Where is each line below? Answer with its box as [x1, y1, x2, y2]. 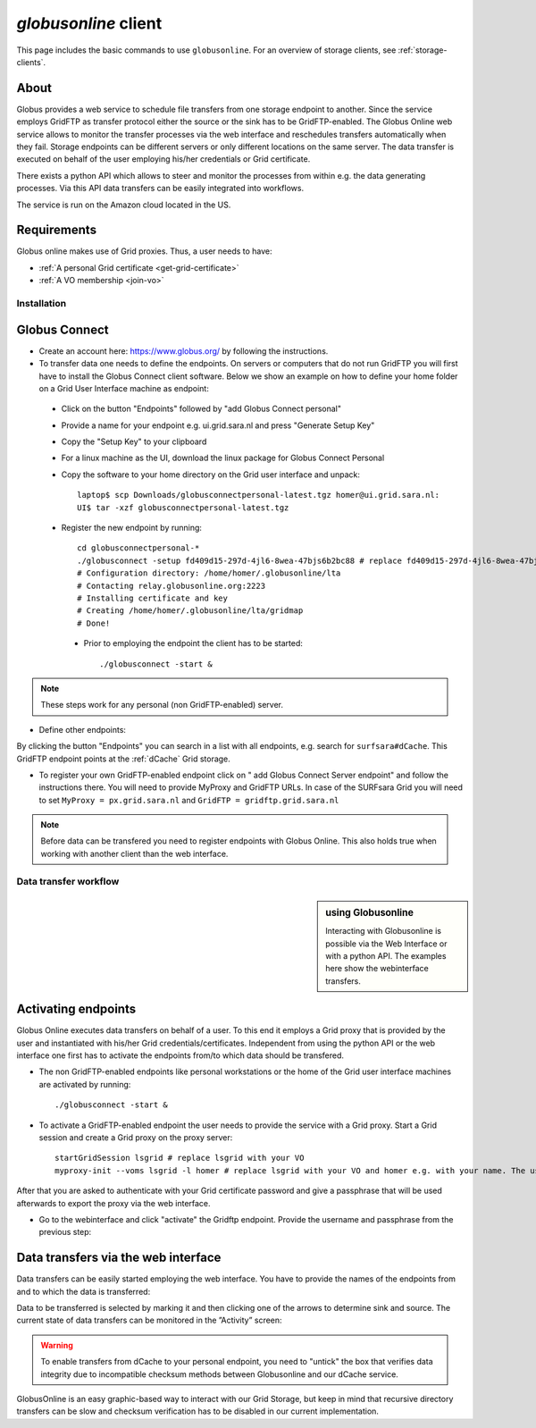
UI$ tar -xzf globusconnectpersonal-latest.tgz [77, 502, 289, 513]
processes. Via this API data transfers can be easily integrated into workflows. [16, 183, 304, 194]
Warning [40, 1340, 73, 1350]
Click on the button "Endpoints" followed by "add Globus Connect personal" [61, 403, 341, 415]
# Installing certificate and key [77, 592, 228, 603]
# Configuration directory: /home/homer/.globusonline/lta [77, 568, 341, 578]
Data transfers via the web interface [16, 1250, 222, 1265]
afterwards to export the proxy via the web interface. [16, 1197, 211, 1208]
